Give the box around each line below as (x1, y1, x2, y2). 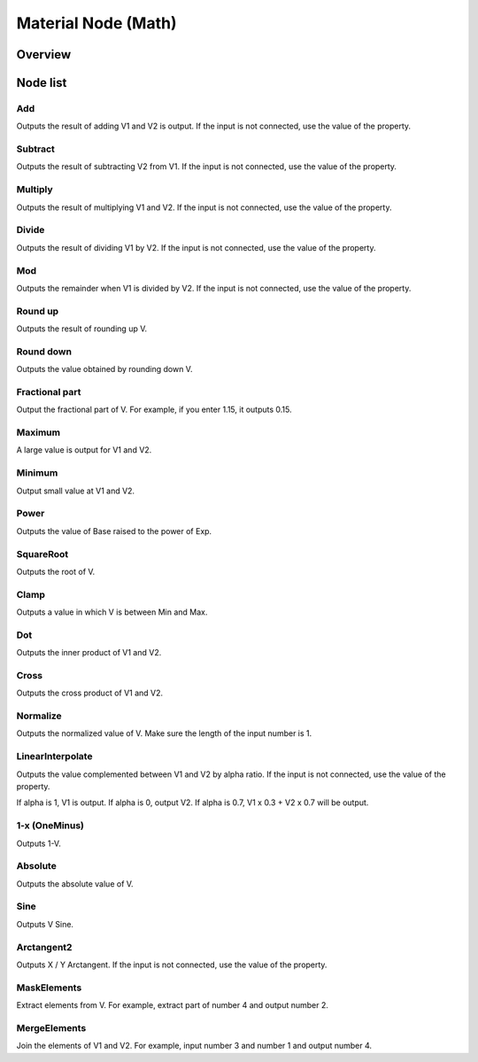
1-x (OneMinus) (16, 819, 84, 832)
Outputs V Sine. (16, 919, 74, 929)
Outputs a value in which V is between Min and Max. (16, 607, 208, 617)
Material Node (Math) (16, 13, 177, 33)
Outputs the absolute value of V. (16, 878, 134, 889)
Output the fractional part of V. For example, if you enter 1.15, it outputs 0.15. (16, 404, 292, 415)
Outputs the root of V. (16, 566, 96, 577)
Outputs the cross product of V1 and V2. (16, 687, 164, 699)
